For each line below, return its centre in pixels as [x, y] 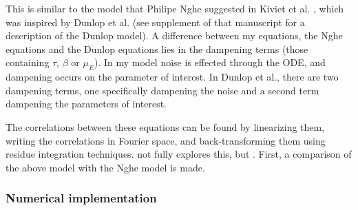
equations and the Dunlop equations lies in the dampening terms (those [157, 49]
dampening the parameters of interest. [86, 104]
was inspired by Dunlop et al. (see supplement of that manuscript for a [155, 22]
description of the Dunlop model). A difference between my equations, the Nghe [174, 35]
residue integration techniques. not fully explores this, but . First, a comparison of [179, 154]
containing [28, 62]
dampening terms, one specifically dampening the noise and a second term [162, 90]
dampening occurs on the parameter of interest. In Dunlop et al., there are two [172, 77]
